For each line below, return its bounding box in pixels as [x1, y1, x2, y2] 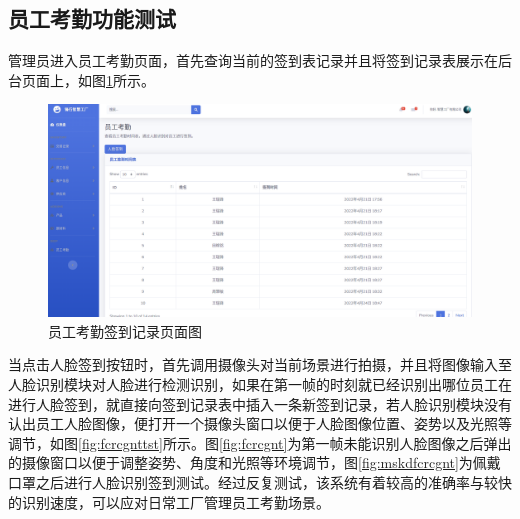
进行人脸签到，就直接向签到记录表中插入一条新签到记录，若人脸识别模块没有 [8, 393, 512, 414]
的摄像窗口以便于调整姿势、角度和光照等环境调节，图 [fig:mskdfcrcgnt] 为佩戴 [8, 452, 501, 473]
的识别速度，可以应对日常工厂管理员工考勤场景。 [8, 491, 330, 512]
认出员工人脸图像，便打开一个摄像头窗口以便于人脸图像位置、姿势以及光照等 [8, 413, 512, 434]
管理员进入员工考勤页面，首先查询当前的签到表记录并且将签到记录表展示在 [8, 50, 498, 71]
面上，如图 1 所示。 [35, 69, 155, 90]
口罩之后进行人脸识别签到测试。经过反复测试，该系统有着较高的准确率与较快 [8, 471, 512, 492]
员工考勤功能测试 [8, 3, 176, 34]
